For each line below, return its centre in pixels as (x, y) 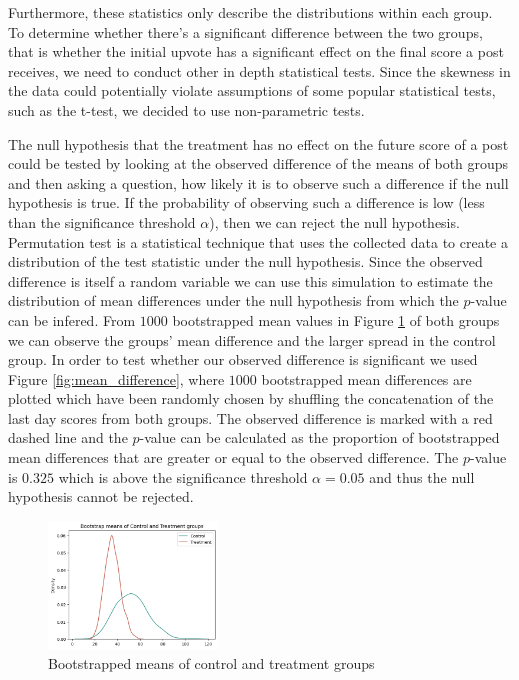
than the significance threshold (102, 221)
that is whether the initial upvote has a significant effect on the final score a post (256, 51)
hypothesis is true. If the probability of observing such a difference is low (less (246, 202)
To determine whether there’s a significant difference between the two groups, (245, 31)
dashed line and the (68, 437)
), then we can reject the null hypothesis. (334, 221)
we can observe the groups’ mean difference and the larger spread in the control (252, 339)
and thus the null (422, 476)
